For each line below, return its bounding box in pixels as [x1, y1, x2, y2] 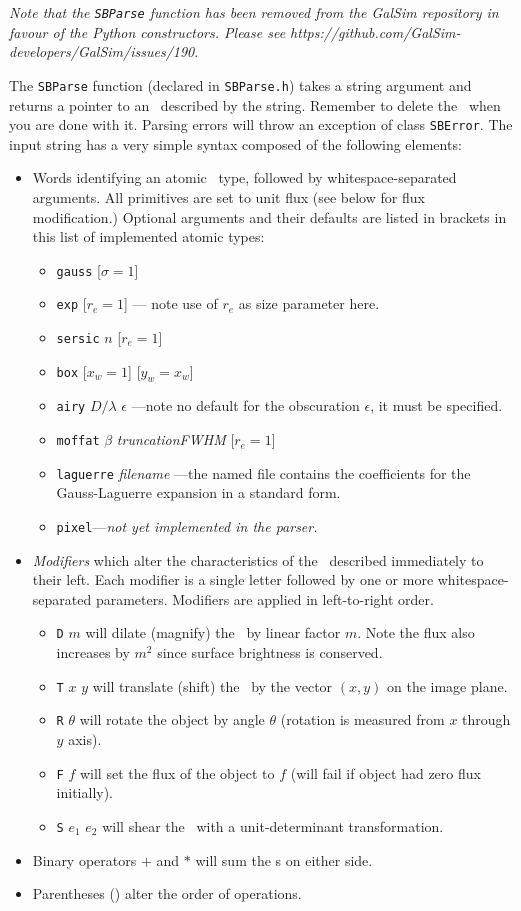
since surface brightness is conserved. [157, 642, 383, 663]
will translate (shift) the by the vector [92, 675, 333, 696]
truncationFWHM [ [116, 429, 235, 450]
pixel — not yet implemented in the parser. [56, 516, 318, 537]
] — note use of [123, 293, 218, 314]
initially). [56, 782, 114, 803]
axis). [68, 729, 102, 750]
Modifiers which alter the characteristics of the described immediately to [32, 549, 484, 570]
